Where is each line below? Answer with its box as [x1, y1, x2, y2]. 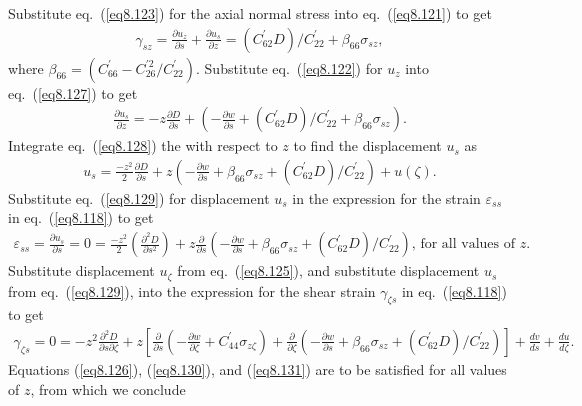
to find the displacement [293, 135, 442, 156]
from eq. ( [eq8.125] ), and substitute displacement [177, 260, 480, 281]
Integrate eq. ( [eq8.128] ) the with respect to [8, 135, 278, 156]
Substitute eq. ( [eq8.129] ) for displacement [8, 187, 270, 208]
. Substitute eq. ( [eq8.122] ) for [196, 57, 383, 78]
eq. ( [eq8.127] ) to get [8, 82, 138, 103]
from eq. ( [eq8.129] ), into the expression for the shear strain [8, 280, 376, 301]
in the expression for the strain [292, 187, 481, 208]
